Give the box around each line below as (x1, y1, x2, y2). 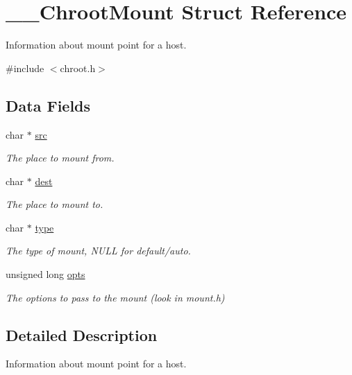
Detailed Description (6, 324, 158, 345)
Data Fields (6, 94, 91, 116)
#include (6, 60, 44, 75)
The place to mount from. (6, 150, 115, 165)
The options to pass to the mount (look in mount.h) (6, 290, 225, 304)
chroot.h (60, 60, 96, 75)
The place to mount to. (6, 197, 103, 211)
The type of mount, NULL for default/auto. (6, 243, 191, 258)
